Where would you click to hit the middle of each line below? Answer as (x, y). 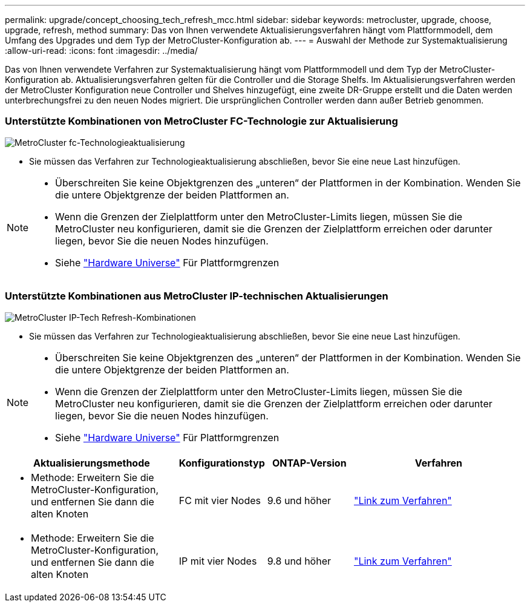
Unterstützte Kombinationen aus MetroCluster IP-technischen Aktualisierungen (197, 296)
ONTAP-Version (309, 463)
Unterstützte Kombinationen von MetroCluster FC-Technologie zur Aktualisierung (201, 121)
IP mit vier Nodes (218, 561)
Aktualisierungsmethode (92, 463)
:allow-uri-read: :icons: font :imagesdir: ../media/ (101, 51)
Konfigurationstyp (222, 463)
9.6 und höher (299, 500)
